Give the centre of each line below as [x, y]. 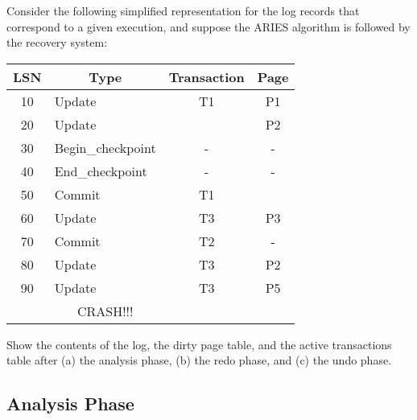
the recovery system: [57, 42]
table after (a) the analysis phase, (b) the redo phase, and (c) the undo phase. [199, 360]
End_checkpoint [101, 171]
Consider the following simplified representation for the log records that [183, 10]
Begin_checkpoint [105, 147]
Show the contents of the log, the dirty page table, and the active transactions [199, 344]
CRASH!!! [105, 311]
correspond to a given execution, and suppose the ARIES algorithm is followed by [208, 26]
